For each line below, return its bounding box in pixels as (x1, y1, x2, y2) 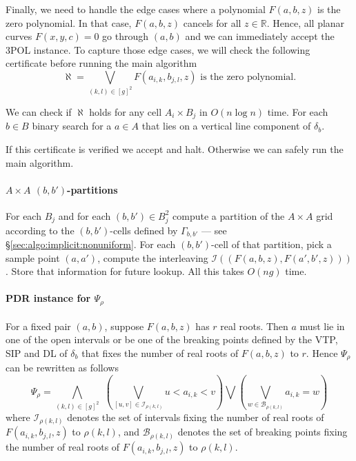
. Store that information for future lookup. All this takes (6, 264, 244, 278)
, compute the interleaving (97, 250, 208, 265)
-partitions (67, 182, 118, 196)
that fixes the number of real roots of (81, 345, 239, 360)
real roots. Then (220, 318, 288, 333)
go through (102, 29, 149, 43)
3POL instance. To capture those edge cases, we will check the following (6, 42, 310, 57)
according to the (6, 223, 75, 237)
